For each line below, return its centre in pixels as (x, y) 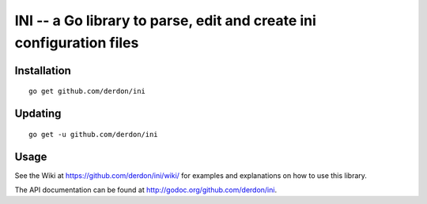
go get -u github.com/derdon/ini (93, 134)
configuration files (77, 43)
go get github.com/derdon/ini (87, 91)
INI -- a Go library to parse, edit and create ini (165, 20)
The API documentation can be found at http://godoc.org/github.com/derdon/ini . (145, 190)
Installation (43, 70)
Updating (38, 114)
